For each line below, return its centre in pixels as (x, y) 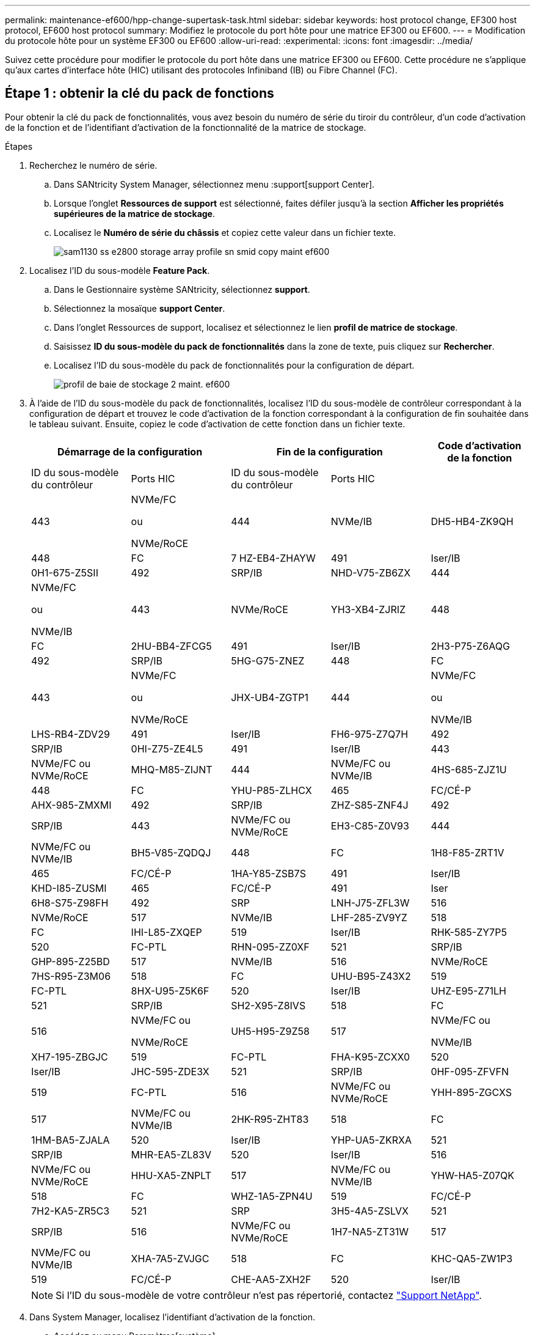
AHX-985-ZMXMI (71, 805)
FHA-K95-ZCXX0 (370, 1057)
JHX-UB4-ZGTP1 (270, 697)
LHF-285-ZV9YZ (369, 917)
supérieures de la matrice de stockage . (135, 213)
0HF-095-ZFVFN (470, 1071)
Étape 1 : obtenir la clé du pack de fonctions (140, 94)
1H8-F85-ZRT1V (468, 852)
